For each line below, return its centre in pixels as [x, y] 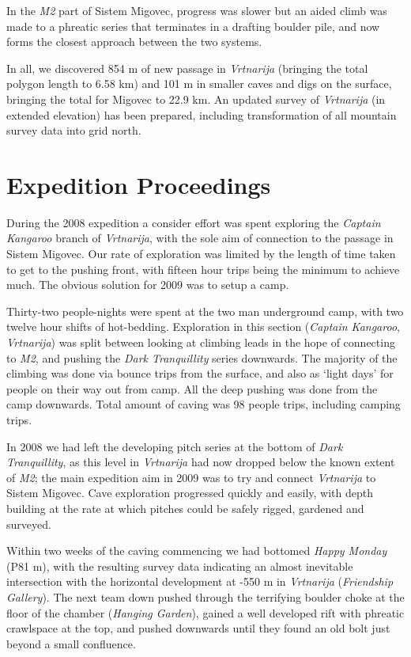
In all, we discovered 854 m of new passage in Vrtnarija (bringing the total [187, 68]
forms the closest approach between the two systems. [134, 42]
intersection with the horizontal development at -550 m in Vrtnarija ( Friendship [200, 581]
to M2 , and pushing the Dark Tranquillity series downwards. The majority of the [202, 357]
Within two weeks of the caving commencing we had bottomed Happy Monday [197, 551]
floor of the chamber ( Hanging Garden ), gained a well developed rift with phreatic [205, 612]
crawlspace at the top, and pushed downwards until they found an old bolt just [198, 628]
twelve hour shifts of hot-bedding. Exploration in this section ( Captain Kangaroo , [203, 327]
